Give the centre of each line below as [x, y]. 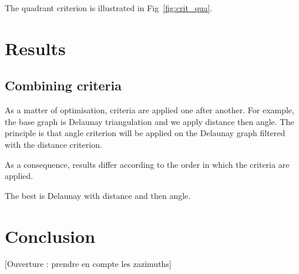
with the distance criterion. [53, 144]
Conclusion [50, 236]
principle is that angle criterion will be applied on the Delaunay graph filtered [145, 133]
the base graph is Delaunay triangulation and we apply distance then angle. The [149, 121]
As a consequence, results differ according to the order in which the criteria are [147, 164]
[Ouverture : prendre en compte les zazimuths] [88, 264]
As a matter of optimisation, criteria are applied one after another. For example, [149, 110]
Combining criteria [63, 85]
